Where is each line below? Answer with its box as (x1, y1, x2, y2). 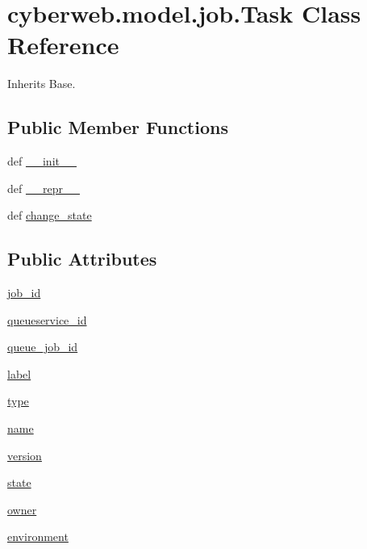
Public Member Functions (7, 115, 228, 140)
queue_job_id (7, 338, 78, 355)
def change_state (7, 207, 92, 224)
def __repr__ (7, 179, 80, 196)
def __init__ (7, 153, 77, 170)
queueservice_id (7, 311, 87, 328)
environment (7, 528, 69, 545)
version (7, 446, 42, 463)
